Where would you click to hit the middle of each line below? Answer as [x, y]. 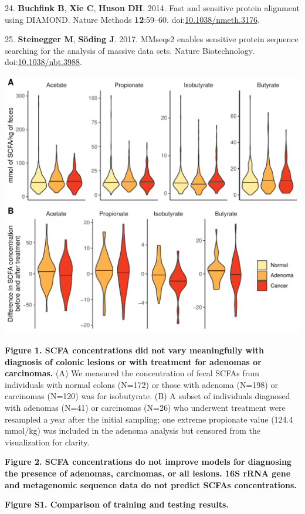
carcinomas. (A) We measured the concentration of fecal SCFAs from [132, 373]
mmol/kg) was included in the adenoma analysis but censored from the [133, 430]
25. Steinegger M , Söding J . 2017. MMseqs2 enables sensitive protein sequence [152, 39]
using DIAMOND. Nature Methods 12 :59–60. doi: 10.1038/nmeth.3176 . [132, 19]
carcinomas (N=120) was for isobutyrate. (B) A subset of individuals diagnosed [148, 396]
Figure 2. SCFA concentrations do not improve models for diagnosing [148, 462]
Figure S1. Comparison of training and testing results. [117, 504]
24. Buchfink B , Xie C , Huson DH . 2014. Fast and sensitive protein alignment [152, 8]
